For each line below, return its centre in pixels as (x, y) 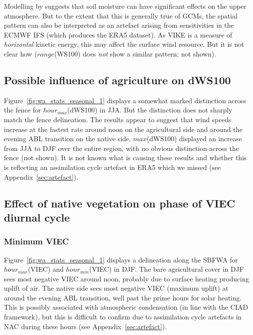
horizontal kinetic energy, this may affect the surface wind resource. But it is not (124, 44)
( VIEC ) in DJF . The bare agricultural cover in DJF (167, 269)
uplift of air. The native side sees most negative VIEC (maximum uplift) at (116, 288)
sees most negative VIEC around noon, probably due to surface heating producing (126, 278)
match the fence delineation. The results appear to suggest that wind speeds (118, 119)
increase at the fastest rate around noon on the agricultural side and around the (123, 129)
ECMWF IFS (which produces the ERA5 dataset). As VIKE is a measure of (118, 34)
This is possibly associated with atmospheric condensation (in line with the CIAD (126, 307)
